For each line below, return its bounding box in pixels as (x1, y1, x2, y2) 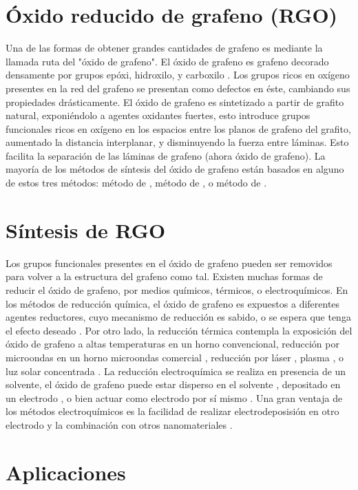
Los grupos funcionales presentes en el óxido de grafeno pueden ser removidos (6, 255, 333, 270)
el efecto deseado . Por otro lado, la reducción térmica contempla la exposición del (6, 323, 352, 337)
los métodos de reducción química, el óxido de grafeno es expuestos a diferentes (6, 296, 340, 310)
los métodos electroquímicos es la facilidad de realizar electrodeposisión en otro (6, 404, 339, 418)
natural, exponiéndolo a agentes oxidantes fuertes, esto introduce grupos (6, 108, 310, 122)
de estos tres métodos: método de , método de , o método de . (6, 175, 267, 190)
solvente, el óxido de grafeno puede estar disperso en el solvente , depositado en (6, 377, 341, 392)
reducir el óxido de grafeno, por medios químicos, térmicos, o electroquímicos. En (6, 282, 348, 297)
